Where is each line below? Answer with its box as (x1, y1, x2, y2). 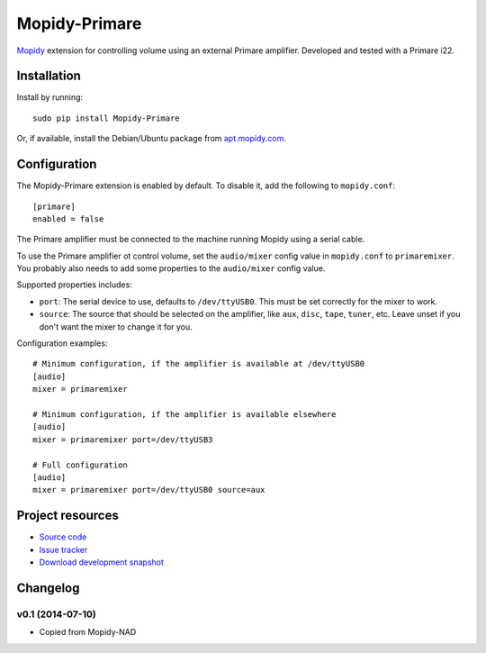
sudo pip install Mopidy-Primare (32, 113, 180, 123)
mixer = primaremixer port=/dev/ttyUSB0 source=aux (32, 485, 265, 495)
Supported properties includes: (16, 279, 132, 290)
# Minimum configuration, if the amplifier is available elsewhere (32, 410, 337, 419)
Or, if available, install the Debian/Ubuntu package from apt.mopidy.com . (16, 133, 287, 144)
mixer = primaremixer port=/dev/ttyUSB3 (32, 434, 213, 445)
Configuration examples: (16, 338, 108, 349)
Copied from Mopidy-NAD (39, 627, 137, 638)
